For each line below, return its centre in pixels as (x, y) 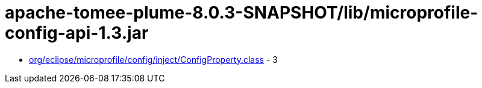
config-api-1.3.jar (77, 33)
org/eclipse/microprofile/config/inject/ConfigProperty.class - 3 (153, 59)
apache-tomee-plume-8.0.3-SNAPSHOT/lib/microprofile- (242, 13)
